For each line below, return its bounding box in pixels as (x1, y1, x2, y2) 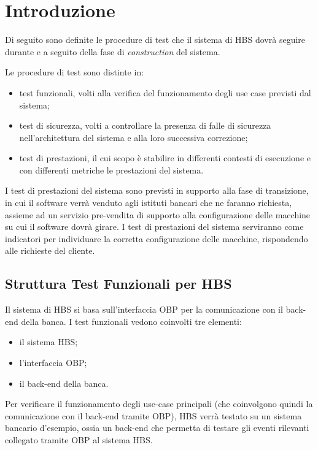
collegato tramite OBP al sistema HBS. (5, 433, 153, 446)
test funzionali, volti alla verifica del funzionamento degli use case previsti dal (19, 86, 311, 99)
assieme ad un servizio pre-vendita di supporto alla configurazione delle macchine (5, 208, 311, 221)
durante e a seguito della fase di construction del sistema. (5, 45, 220, 58)
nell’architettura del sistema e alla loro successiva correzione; (19, 131, 248, 143)
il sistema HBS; (19, 335, 78, 348)
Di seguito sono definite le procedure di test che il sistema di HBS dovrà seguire (5, 33, 306, 46)
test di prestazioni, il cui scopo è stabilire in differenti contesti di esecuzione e (19, 151, 311, 164)
